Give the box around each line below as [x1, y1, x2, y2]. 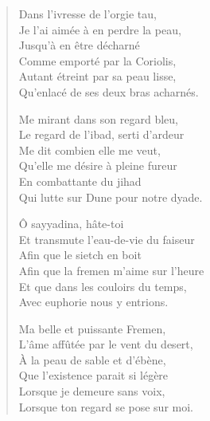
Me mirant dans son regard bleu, [18, 110, 178, 127]
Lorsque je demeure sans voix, [18, 383, 165, 399]
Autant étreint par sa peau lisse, [18, 68, 177, 85]
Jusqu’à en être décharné [18, 37, 140, 53]
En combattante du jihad [18, 172, 142, 189]
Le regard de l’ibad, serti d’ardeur [18, 126, 185, 143]
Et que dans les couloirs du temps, [18, 277, 187, 294]
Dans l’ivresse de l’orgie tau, [18, 6, 157, 22]
